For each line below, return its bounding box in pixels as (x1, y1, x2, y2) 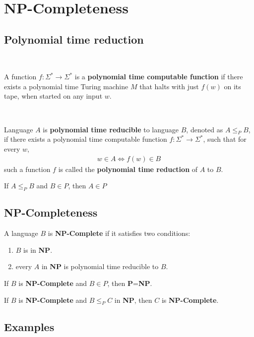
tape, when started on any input (4, 91, 103, 101)
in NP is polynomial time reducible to (41, 261, 159, 272)
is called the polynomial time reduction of (58, 164, 198, 174)
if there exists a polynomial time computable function (4, 134, 167, 144)
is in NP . (23, 244, 53, 255)
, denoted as (186, 124, 223, 134)
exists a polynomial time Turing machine (4, 81, 128, 91)
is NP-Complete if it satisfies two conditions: (48, 228, 190, 238)
